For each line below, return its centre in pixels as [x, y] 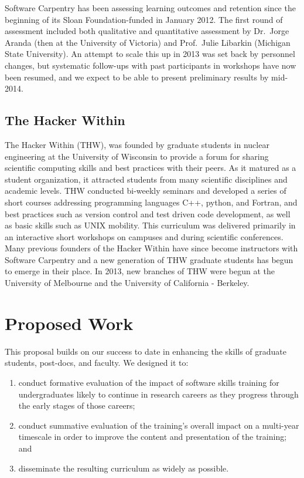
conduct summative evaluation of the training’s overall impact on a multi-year [159, 425]
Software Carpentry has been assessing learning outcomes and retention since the [150, 8]
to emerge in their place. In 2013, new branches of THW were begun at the [140, 271]
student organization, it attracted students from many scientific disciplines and [146, 179]
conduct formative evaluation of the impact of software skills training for [149, 382]
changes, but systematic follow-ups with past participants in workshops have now [151, 65]
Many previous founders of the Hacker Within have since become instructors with [151, 248]
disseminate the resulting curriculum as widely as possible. [124, 468]
